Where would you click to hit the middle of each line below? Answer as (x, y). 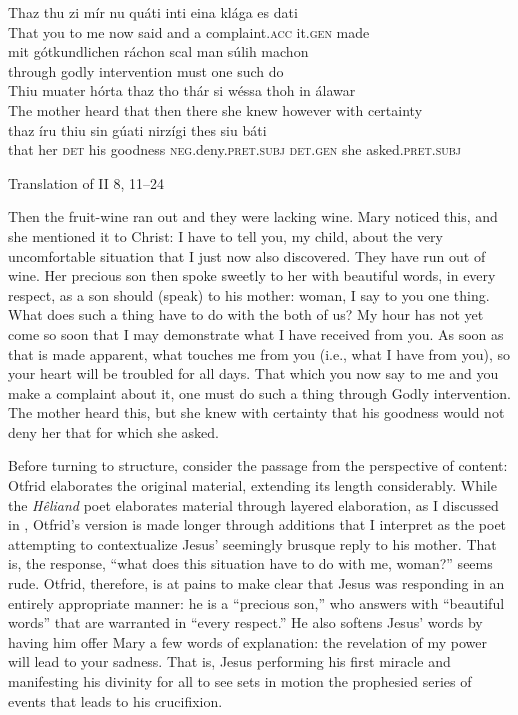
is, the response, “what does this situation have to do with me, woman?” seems (250, 563)
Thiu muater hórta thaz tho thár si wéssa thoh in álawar (182, 90)
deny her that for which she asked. (114, 431)
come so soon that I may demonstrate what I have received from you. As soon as (256, 333)
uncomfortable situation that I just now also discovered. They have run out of (247, 255)
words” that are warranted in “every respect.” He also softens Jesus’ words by (245, 622)
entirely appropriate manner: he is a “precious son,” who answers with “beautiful (256, 602)
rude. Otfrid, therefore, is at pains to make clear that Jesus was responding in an (256, 583)
